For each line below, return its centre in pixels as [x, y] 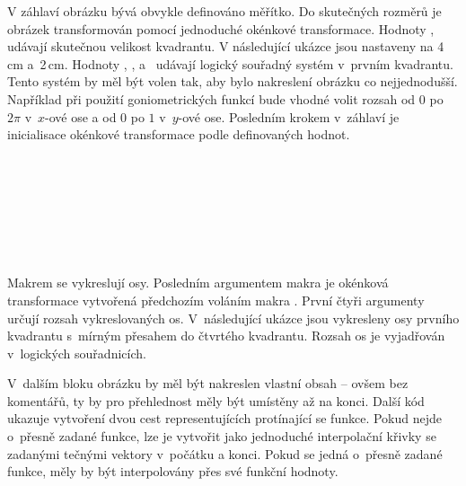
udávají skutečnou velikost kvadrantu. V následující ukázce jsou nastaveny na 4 [226, 46]
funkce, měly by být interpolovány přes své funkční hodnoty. [173, 471]
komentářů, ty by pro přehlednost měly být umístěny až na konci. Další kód [216, 400]
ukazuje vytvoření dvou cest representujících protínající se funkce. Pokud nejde [225, 418]
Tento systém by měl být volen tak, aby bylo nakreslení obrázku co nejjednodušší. [233, 81]
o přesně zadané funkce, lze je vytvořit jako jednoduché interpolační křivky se [222, 436]
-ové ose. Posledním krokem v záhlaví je [289, 116]
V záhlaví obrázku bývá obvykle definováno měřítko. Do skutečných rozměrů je [224, 11]
